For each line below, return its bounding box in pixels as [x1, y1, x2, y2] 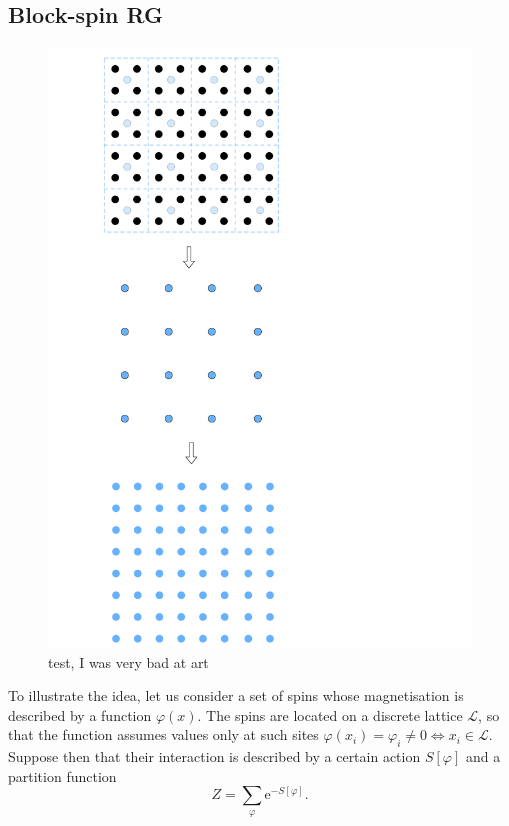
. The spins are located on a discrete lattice [197, 704, 463, 725]
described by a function [8, 704, 152, 725]
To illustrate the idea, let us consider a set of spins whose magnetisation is [8, 685, 464, 706]
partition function [8, 765, 117, 786]
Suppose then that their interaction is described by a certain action [8, 746, 421, 767]
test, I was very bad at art [48, 651, 209, 672]
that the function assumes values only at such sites [8, 724, 319, 745]
